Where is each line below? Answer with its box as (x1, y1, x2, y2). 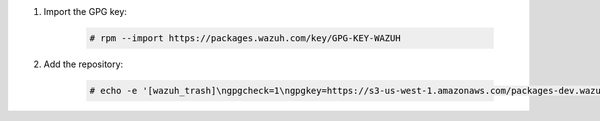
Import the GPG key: (43, 6, 127, 17)
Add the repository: (43, 58, 124, 70)
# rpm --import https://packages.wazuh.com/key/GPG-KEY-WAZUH (89, 32, 401, 44)
